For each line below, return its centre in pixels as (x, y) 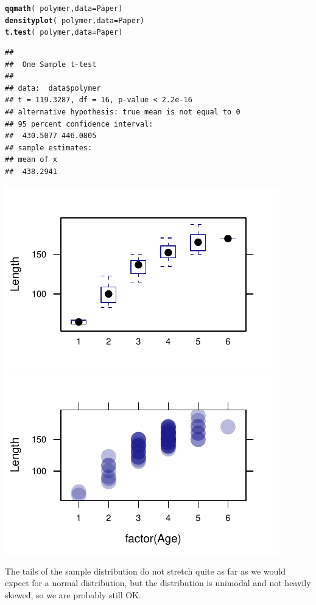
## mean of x (31, 160)
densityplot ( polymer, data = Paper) (75, 20)
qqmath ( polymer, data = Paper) (64, 9)
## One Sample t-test (51, 64)
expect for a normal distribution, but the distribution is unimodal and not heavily (158, 583)
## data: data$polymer (53, 88)
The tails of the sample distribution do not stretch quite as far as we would (146, 571)
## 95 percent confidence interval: (79, 124)
